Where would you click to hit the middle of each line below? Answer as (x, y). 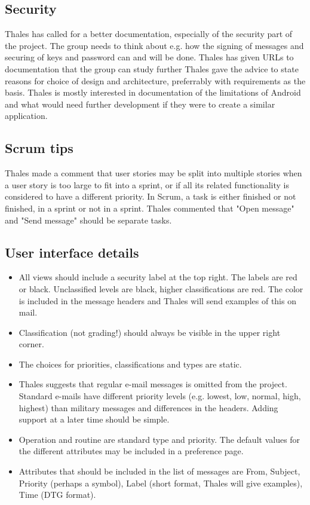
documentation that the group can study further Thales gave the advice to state (152, 68)
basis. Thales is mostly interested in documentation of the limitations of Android (153, 92)
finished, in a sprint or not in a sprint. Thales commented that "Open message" (150, 208)
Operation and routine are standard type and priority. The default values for (159, 439)
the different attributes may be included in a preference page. (131, 451)
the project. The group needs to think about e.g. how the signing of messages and (154, 45)
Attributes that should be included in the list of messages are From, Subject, (159, 471)
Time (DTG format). (57, 495)
